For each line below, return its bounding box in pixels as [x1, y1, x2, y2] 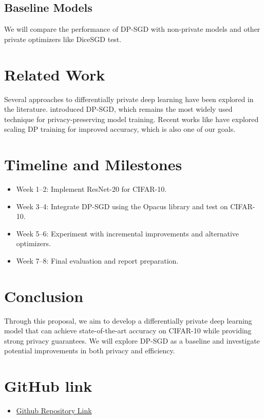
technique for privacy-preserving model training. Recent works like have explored [4, 113, 259, 124]
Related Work [4, 64, 105, 85]
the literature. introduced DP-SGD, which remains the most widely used [4, 104, 233, 114]
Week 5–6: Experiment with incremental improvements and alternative [16, 228, 239, 238]
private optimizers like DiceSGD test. [4, 33, 122, 44]
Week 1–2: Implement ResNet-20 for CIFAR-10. [16, 184, 167, 194]
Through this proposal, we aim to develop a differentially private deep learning [4, 315, 252, 326]
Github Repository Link [16, 405, 92, 416]
